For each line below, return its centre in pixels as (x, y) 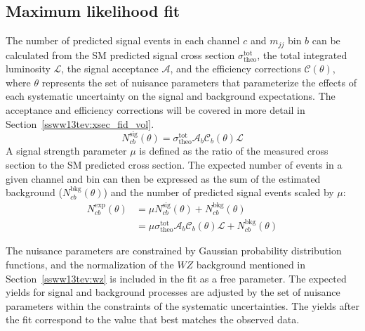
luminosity (28, 69)
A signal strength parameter (66, 151)
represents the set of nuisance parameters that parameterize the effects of (199, 82)
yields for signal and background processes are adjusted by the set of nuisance (173, 292)
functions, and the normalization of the (90, 264)
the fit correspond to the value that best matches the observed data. (153, 319)
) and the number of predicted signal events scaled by (219, 192)
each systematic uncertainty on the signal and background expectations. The (171, 96)
